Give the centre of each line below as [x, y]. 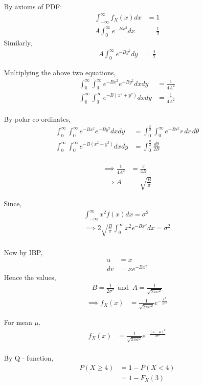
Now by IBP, [23, 252]
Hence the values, [30, 277]
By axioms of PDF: [33, 6]
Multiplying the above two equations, [60, 73]
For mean [18, 322]
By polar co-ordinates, [37, 119]
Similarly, [18, 43]
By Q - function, [29, 358]
